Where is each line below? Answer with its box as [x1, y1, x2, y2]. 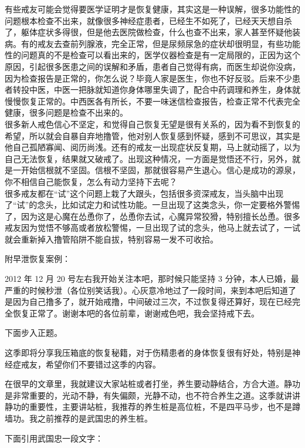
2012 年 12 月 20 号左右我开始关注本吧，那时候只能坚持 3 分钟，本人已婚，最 [5, 272, 299, 285]
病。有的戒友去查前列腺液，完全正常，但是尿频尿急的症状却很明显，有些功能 [5, 37, 300, 49]
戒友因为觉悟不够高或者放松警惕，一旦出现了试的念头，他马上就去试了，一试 [5, 221, 300, 234]
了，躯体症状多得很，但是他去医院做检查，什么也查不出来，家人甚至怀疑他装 [5, 26, 300, 38]
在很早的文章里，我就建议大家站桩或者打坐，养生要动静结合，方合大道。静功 [5, 378, 300, 390]
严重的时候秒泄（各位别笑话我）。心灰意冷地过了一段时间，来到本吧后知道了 [5, 284, 296, 296]
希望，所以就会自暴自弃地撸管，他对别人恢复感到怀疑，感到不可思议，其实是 [5, 129, 300, 142]
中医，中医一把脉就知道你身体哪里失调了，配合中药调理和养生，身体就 [29, 83, 300, 96]
